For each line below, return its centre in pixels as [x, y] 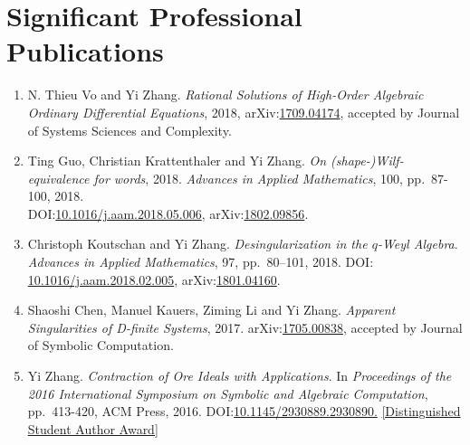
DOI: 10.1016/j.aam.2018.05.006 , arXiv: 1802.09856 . [168, 213]
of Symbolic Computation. [101, 345]
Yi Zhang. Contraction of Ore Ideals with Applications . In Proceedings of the [240, 376]
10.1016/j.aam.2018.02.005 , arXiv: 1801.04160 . [154, 279]
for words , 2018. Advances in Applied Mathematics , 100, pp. [259, 178]
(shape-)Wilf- [367, 161]
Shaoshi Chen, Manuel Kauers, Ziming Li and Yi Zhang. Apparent [211, 310]
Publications [85, 51]
